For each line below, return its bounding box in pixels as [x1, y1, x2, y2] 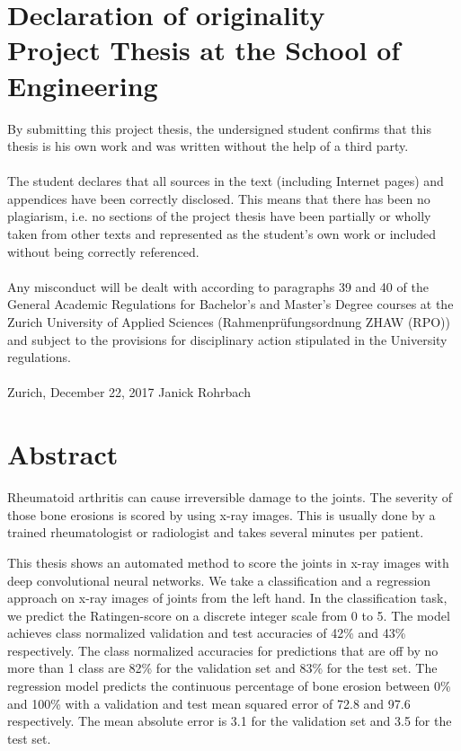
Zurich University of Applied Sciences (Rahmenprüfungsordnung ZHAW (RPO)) [7, 313, 450, 331]
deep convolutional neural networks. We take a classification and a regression [7, 570, 431, 589]
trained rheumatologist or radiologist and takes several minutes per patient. [7, 523, 424, 542]
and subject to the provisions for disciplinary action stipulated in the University [7, 330, 448, 349]
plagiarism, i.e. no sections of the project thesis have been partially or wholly [7, 207, 431, 225]
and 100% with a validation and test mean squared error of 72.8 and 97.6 [7, 694, 411, 712]
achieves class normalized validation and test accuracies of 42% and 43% [7, 623, 406, 642]
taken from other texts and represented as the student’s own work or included [7, 225, 436, 243]
